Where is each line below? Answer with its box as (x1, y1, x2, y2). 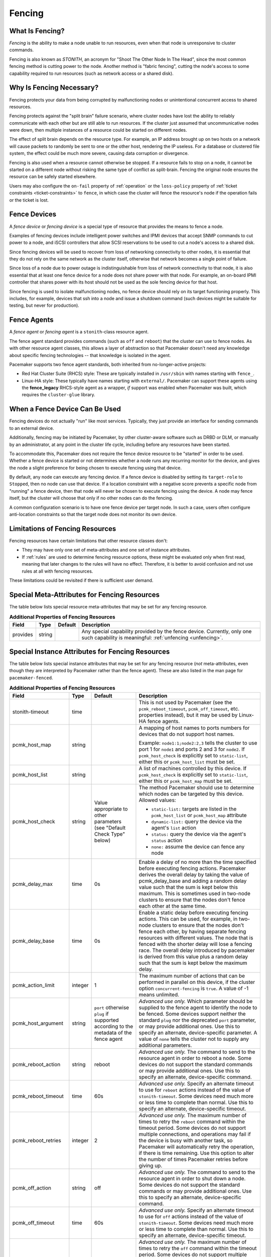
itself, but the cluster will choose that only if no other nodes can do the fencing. (9, 495, 173, 501)
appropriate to (94, 805, 128, 812)
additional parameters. (139, 1041, 192, 1048)
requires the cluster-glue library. (22, 392, 95, 398)
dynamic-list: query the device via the (151, 818, 242, 825)
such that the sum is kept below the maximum (139, 959, 247, 966)
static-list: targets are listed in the (151, 805, 237, 812)
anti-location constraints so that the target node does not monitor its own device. (9, 511, 177, 517)
